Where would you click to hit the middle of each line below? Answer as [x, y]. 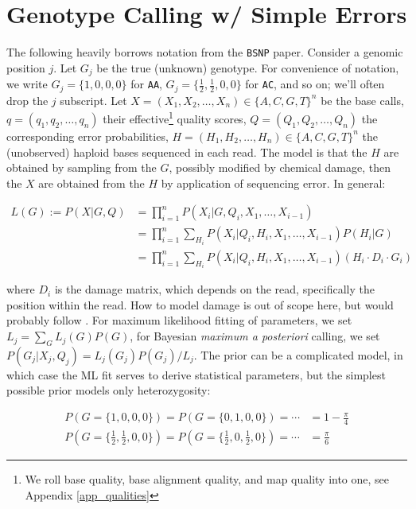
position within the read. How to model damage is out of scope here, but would [200, 304]
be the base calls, [362, 100]
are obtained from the [91, 183]
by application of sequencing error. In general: [273, 183]
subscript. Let [93, 100]
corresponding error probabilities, [87, 136]
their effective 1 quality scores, [175, 117]
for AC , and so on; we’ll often [315, 84]
